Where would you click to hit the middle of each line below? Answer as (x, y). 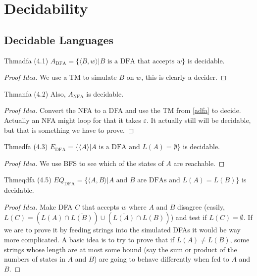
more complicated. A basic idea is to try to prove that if (89, 239)
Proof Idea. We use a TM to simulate (60, 77)
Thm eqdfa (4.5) (28, 180)
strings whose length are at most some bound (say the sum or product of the (121, 249)
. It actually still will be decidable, (199, 120)
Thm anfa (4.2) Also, (35, 93)
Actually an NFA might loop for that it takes (73, 120)
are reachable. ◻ (199, 163)
